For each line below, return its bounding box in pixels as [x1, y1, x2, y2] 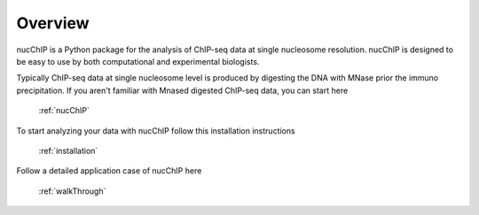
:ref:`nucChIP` [38, 105, 90, 116]
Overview [16, 13, 90, 33]
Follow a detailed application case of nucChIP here [16, 165, 202, 176]
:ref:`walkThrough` [38, 186, 106, 196]
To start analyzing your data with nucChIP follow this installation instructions [16, 125, 296, 136]
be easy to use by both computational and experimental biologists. [16, 56, 260, 66]
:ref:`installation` [38, 145, 98, 156]
